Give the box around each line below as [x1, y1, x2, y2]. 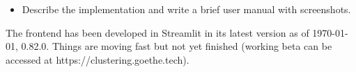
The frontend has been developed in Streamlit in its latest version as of [6, 25, 309, 39]
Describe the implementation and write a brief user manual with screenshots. [22, 2, 351, 16]
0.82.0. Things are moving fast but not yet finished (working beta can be [21, 39, 332, 53]
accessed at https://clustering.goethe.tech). [6, 52, 189, 66]
